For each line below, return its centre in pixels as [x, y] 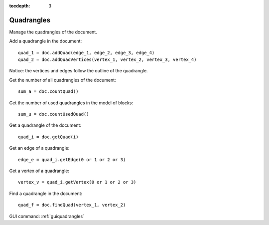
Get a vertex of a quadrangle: [39, 171]
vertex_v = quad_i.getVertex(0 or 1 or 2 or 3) [77, 182]
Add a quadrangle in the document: [46, 41]
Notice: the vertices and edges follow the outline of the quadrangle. [78, 71]
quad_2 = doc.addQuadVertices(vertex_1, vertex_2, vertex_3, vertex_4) [107, 60]
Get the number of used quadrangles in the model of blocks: [71, 103]
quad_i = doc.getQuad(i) [48, 137]
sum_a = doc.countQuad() [48, 92]
